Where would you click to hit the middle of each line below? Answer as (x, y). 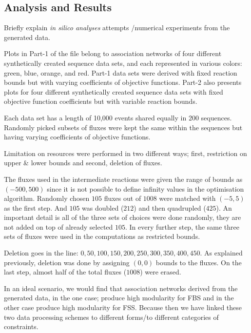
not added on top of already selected (58, 226)
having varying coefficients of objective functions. (77, 137)
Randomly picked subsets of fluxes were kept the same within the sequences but (123, 127)
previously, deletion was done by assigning (67, 262)
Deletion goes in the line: (41, 253)
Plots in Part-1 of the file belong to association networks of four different (113, 53)
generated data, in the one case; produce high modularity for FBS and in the (119, 298)
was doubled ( (103, 207)
